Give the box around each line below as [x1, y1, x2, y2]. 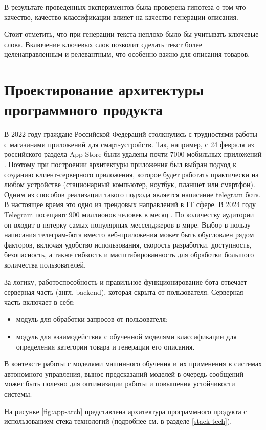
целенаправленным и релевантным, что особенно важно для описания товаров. [4, 49, 250, 59]
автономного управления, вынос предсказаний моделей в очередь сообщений [4, 368, 243, 379]
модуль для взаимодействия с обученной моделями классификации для [16, 331, 237, 341]
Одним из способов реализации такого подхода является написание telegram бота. [4, 189, 261, 199]
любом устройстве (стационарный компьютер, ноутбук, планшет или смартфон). [4, 179, 255, 190]
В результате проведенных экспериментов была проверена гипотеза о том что [4, 2, 246, 12]
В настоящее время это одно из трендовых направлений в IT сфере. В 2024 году [4, 199, 256, 210]
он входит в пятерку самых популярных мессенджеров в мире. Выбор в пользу [4, 219, 251, 230]
